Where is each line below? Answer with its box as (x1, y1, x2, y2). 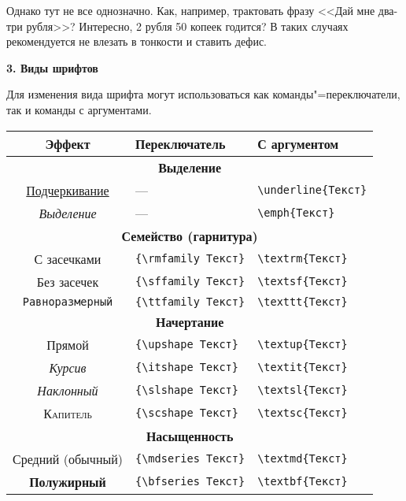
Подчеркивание (26, 180, 109, 199)
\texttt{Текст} (257, 295, 348, 308)
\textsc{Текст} (257, 406, 348, 420)
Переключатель (135, 134, 226, 153)
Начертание (156, 312, 224, 331)
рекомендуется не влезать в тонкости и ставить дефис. (6, 33, 268, 50)
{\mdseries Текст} (135, 452, 245, 466)
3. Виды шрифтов (6, 59, 98, 76)
